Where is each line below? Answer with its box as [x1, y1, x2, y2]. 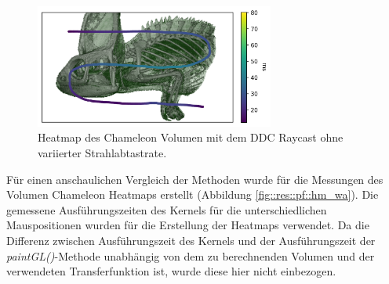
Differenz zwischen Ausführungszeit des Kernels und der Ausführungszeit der [6, 232, 376, 249]
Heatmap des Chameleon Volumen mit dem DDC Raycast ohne [38, 129, 344, 146]
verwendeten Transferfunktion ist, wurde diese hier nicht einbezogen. [6, 263, 336, 279]
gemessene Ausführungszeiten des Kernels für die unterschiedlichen [6, 201, 327, 217]
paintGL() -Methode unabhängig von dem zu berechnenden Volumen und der [6, 247, 375, 264]
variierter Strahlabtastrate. [38, 145, 167, 161]
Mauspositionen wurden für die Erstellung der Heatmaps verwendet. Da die [6, 217, 369, 233]
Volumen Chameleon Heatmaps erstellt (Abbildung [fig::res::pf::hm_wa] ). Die [6, 186, 379, 203]
